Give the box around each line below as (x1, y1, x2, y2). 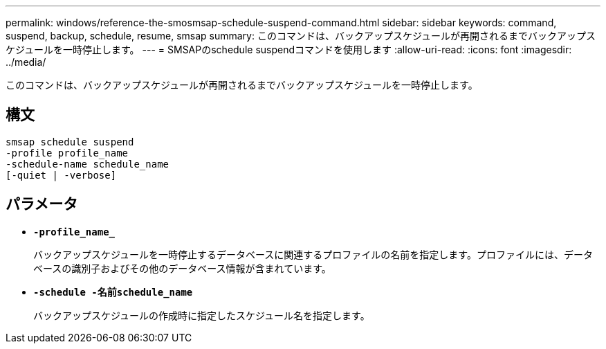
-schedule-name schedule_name (6, 158, 169, 170)
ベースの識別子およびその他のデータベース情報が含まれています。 (33, 262, 331, 274)
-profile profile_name (6, 147, 129, 159)
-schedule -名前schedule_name (33, 286, 193, 298)
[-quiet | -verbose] (6, 169, 117, 181)
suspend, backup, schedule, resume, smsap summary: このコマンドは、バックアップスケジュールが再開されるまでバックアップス (6, 30, 596, 42)
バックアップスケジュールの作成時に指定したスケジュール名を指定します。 (33, 309, 370, 321)
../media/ (6, 56, 46, 68)
